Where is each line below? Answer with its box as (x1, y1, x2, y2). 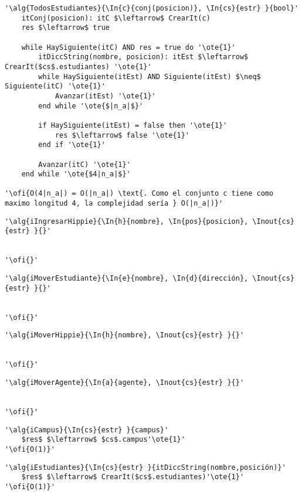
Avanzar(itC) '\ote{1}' (38, 160, 131, 169)
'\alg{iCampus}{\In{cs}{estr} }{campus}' (5, 425, 169, 434)
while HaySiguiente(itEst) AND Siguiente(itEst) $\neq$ (38, 72, 261, 81)
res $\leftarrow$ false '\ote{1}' (55, 131, 189, 139)
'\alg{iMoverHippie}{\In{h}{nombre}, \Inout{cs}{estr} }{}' (5, 331, 245, 340)
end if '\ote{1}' (38, 141, 106, 149)
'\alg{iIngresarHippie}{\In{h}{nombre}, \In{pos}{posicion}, (5, 217, 249, 226)
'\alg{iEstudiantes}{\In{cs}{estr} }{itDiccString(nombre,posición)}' (5, 463, 286, 472)
